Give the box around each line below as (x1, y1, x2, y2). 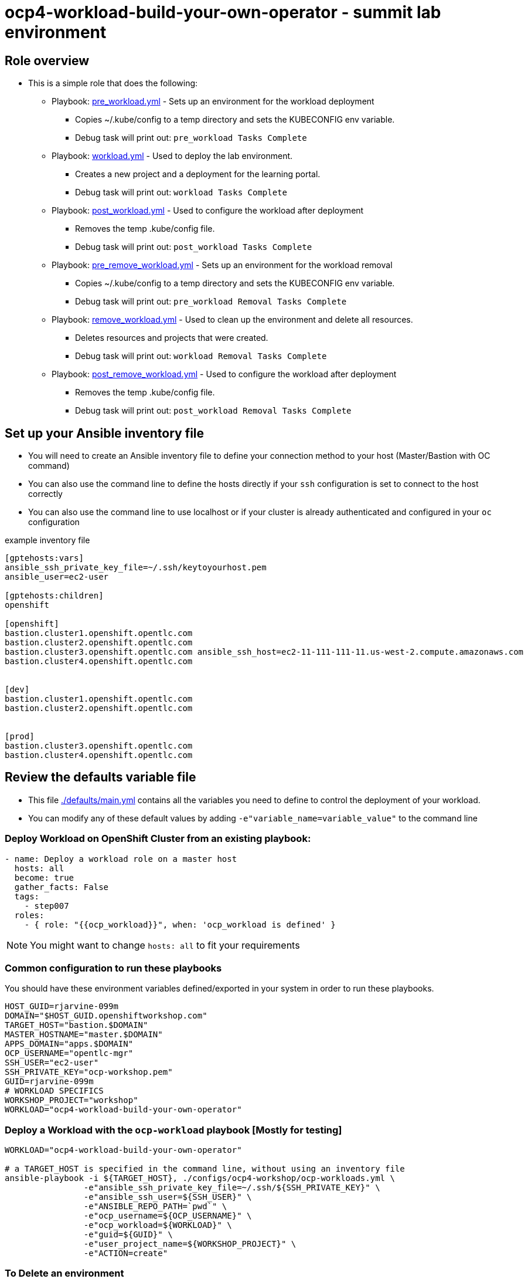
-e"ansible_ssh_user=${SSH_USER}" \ (83, 1192, 252, 1202)
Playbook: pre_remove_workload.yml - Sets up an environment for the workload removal (52, 260, 393, 270)
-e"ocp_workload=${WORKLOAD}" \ (83, 1220, 232, 1230)
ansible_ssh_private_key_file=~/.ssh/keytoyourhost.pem (5, 563, 267, 573)
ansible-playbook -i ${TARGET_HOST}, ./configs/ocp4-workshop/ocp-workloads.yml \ (5, 1173, 395, 1183)
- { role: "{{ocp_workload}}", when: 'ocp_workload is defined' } (24, 919, 336, 929)
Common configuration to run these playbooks (5, 962, 222, 974)
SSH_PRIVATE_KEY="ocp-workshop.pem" (5, 1067, 173, 1077)
